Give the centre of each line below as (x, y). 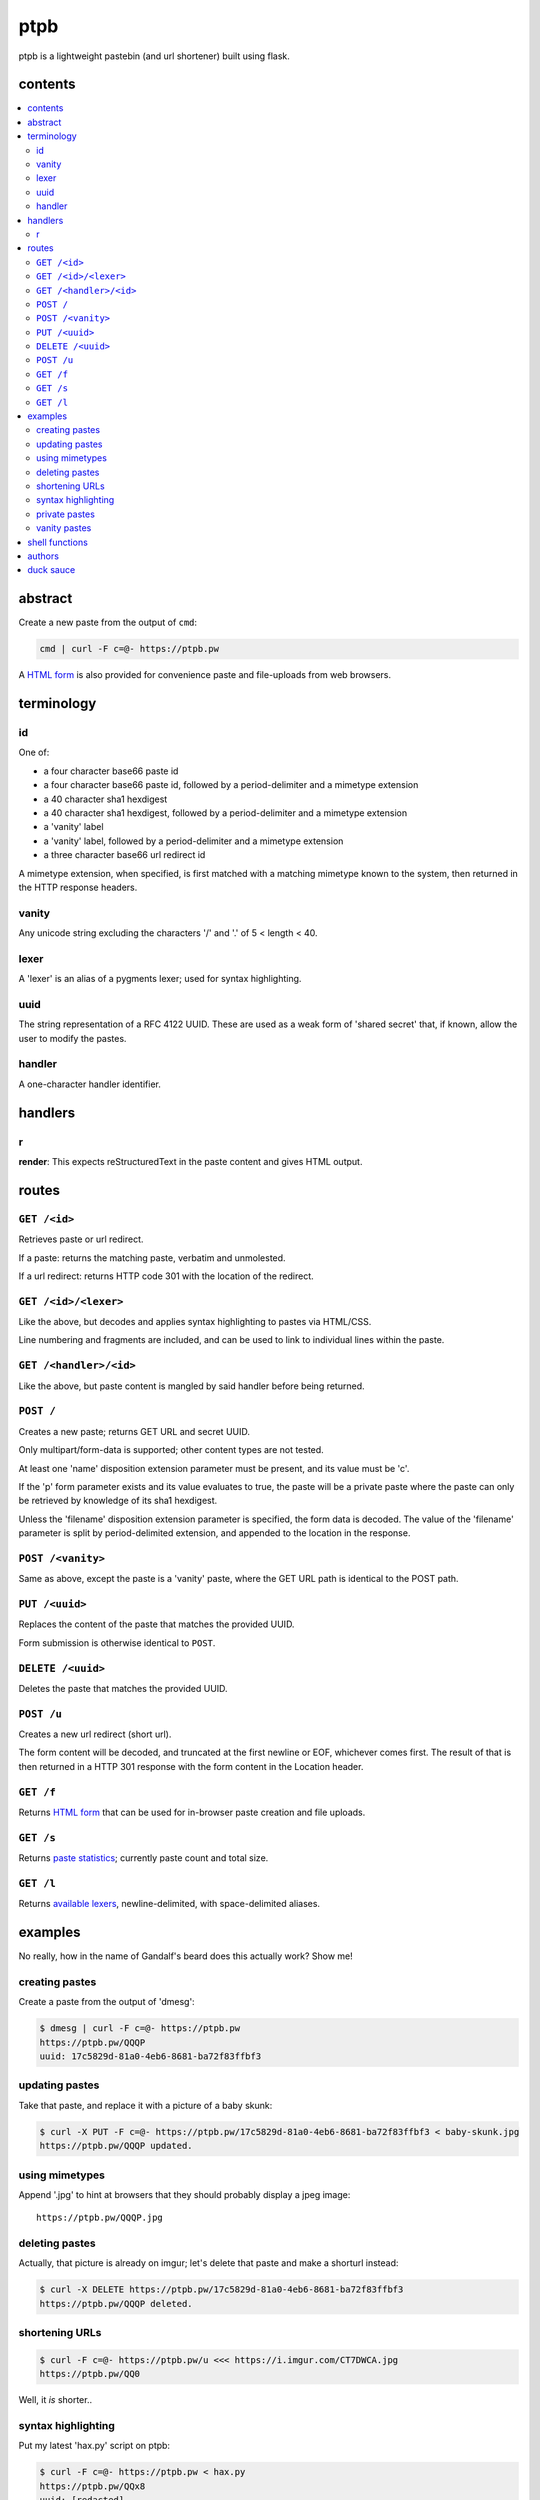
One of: (34, 752)
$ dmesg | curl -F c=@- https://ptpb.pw (139, 2028)
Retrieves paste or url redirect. (81, 1239)
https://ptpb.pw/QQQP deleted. (116, 2303)
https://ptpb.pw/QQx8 (92, 2486)
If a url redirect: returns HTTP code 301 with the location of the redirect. (166, 1276)
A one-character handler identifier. (90, 1084)
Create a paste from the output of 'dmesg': (106, 2002)
